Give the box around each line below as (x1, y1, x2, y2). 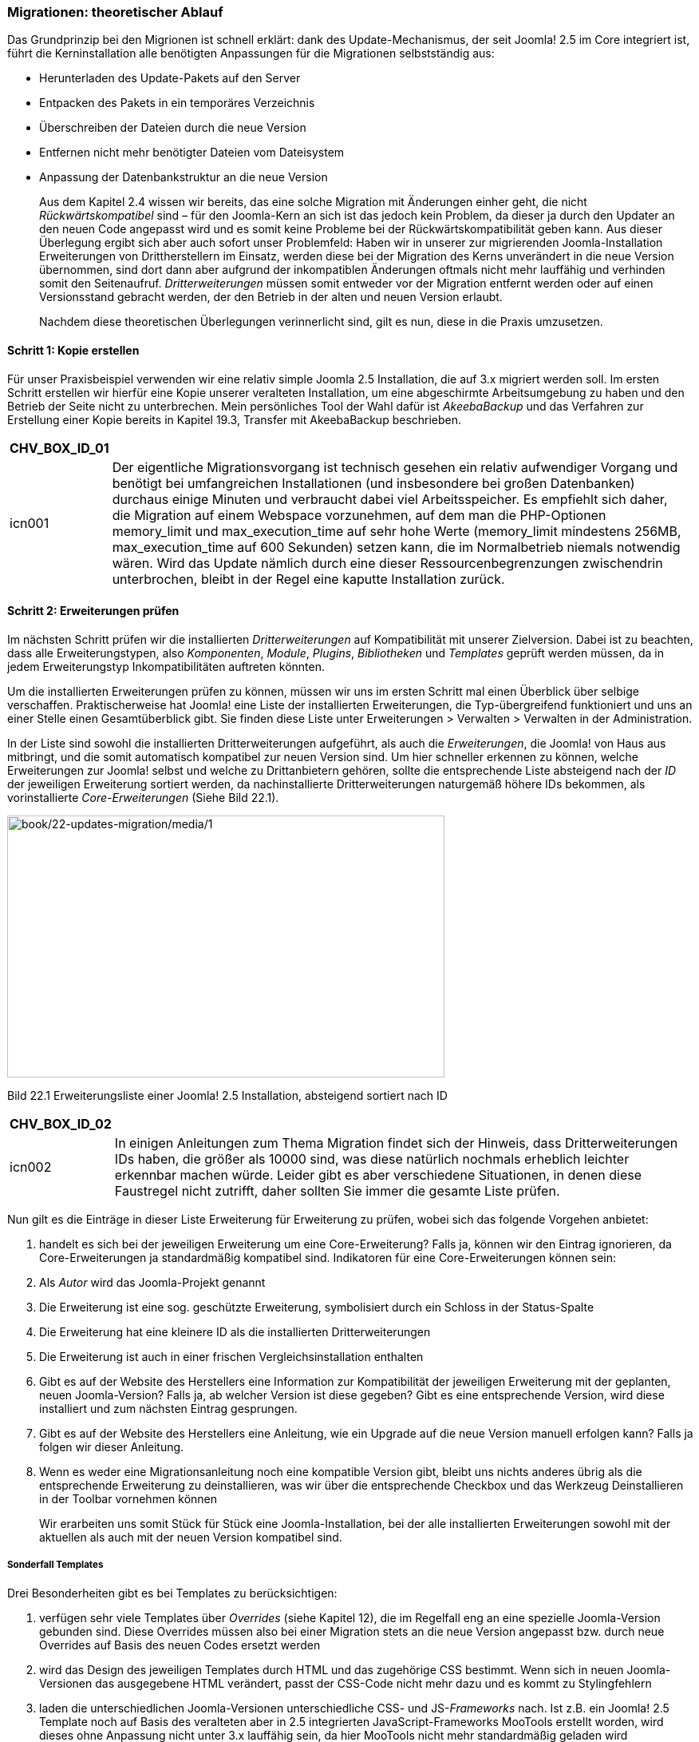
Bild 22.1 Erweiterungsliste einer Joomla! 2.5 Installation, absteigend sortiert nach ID (7, 1088, 448, 1102)
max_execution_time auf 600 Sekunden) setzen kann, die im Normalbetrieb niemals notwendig (112, 538, 681, 555)
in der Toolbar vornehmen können (39, 1491, 218, 1506)
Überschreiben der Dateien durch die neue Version (39, 121, 306, 135)
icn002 (10, 1158, 52, 1175)
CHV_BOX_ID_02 (10, 1115, 112, 1132)
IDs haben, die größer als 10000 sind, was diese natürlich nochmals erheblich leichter (114, 1150, 630, 1167)
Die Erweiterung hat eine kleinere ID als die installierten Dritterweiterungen (39, 1324, 431, 1339)
